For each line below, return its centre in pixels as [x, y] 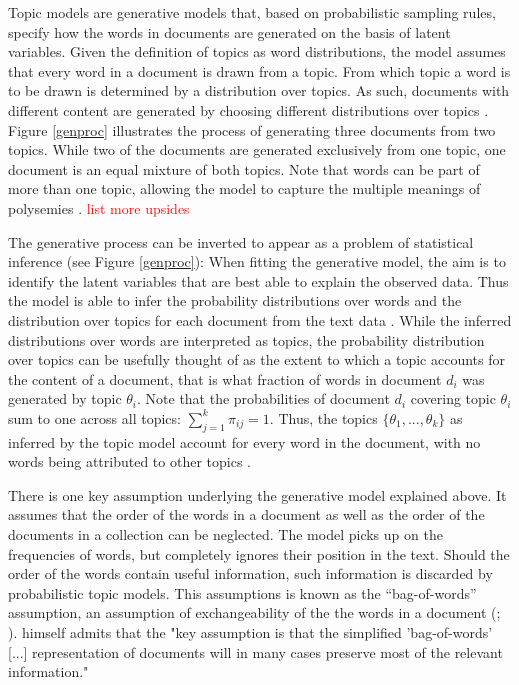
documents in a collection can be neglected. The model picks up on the [225, 534]
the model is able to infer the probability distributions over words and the [235, 300]
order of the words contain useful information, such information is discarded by [250, 573]
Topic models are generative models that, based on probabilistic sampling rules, [252, 12]
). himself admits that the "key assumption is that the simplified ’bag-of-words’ [250, 632]
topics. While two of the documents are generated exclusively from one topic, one [257, 149]
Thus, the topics [328, 417]
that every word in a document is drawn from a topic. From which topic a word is [259, 70]
